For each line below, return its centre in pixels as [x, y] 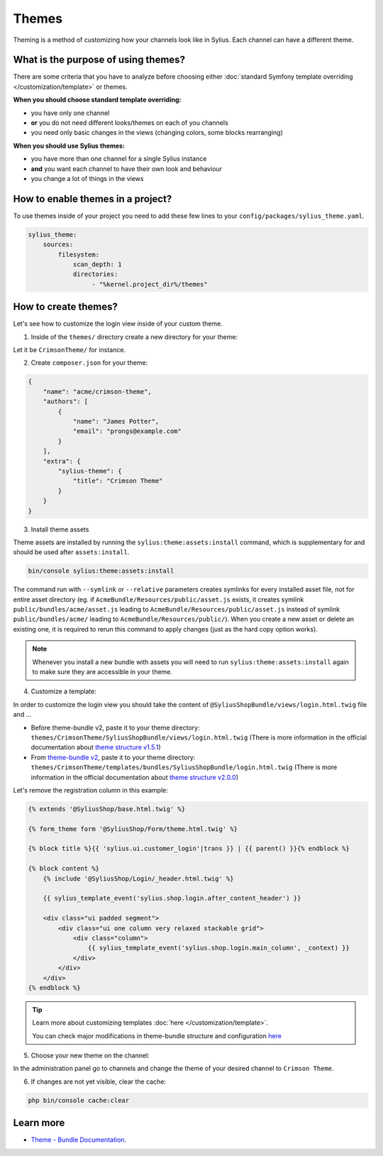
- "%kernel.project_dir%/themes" [150, 284]
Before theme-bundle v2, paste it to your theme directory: [115, 727]
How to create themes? [66, 307]
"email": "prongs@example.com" [127, 431]
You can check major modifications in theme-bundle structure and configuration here [157, 1035]
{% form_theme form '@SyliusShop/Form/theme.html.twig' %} [133, 829]
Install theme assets [60, 529]
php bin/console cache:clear [79, 1100]
